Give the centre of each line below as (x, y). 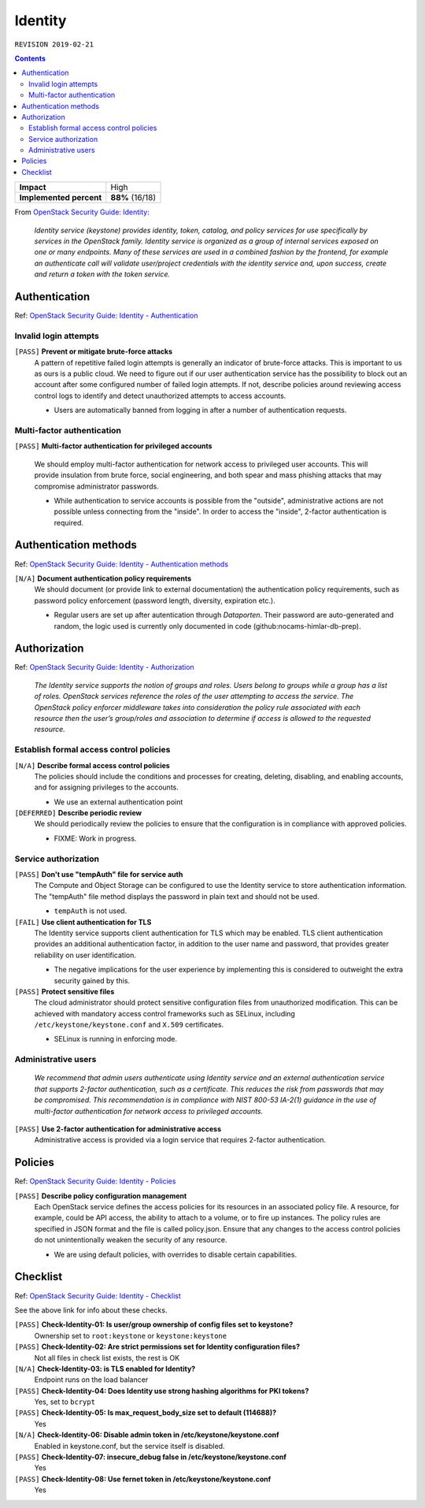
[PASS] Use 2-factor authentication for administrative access (118, 1129)
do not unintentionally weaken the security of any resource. (131, 1240)
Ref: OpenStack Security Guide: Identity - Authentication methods (121, 564)
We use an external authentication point (118, 802)
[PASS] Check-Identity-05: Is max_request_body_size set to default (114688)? (146, 1413)
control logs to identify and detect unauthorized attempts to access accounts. (160, 396)
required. (69, 522)
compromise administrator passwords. (96, 486)
